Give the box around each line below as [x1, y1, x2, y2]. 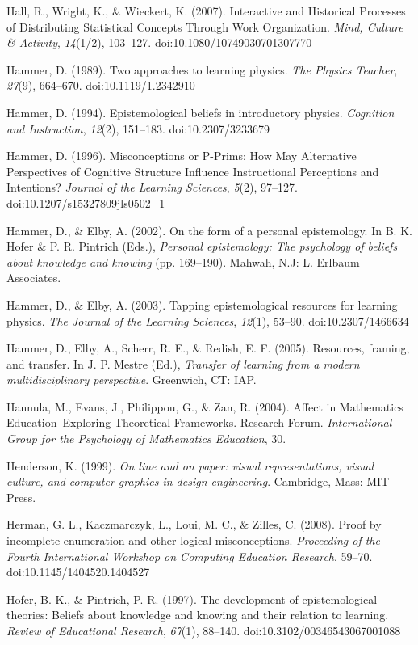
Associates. [6, 269, 61, 286]
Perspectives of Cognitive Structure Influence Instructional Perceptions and [6, 162, 379, 179]
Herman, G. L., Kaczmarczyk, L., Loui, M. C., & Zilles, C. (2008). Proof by [6, 516, 382, 533]
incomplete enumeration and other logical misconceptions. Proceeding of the [6, 532, 380, 549]
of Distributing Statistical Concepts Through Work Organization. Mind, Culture [6, 18, 403, 35]
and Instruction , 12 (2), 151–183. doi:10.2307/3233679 [6, 120, 270, 137]
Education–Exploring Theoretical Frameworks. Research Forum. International [6, 414, 392, 431]
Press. [6, 488, 36, 505]
